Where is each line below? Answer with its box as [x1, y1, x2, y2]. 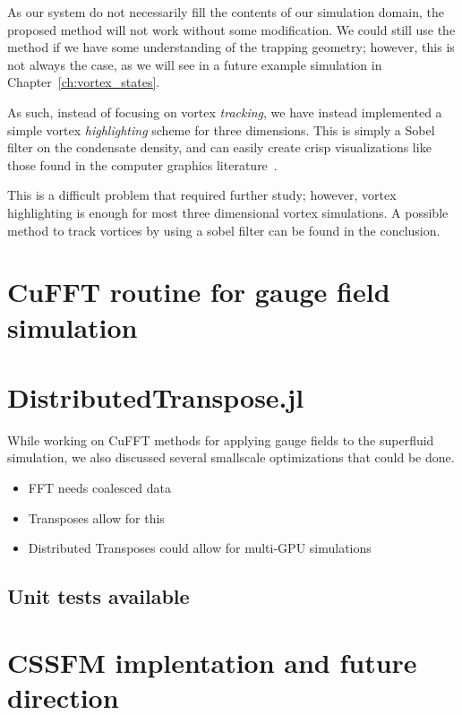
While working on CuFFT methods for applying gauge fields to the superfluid [7, 430, 434, 449]
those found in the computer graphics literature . [7, 155, 278, 174]
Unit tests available [7, 582, 190, 610]
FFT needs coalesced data [28, 478, 171, 496]
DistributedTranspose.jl [7, 378, 304, 415]
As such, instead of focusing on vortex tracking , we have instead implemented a [7, 102, 442, 121]
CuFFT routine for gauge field [7, 273, 390, 310]
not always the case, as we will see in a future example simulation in [7, 55, 382, 73]
